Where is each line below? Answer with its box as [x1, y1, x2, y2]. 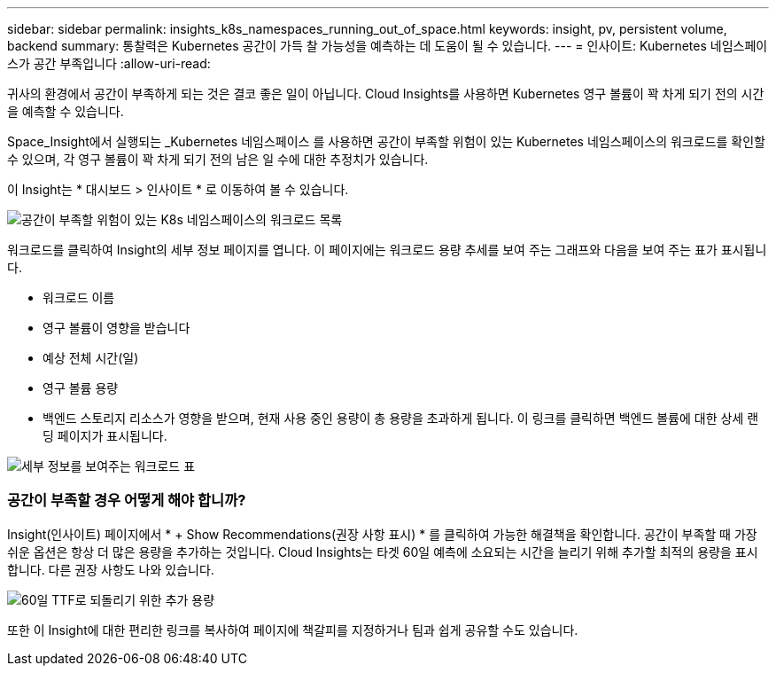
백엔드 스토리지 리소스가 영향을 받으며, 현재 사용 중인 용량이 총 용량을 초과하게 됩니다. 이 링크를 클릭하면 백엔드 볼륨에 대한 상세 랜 [43, 411, 759, 426]
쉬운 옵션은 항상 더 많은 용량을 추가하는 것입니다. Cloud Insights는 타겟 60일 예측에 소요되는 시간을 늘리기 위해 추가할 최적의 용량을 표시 [7, 544, 758, 560]
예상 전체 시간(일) [43, 350, 139, 365]
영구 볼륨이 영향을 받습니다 [43, 320, 190, 335]
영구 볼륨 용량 [43, 380, 119, 395]
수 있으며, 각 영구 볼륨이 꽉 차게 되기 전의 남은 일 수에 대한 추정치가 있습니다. [7, 152, 429, 167]
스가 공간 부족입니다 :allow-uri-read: [7, 56, 211, 71]
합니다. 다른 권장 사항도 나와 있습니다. [7, 561, 214, 577]
